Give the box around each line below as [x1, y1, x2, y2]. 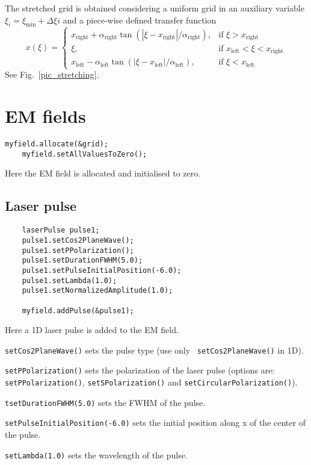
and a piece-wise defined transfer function [63, 13, 217, 26]
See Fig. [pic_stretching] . [5, 68, 99, 81]
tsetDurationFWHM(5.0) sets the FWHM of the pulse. [5, 396, 206, 408]
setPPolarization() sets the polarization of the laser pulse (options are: [5, 364, 275, 376]
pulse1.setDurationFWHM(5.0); [22, 256, 143, 265]
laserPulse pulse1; [22, 226, 100, 235]
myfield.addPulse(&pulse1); [22, 306, 134, 315]
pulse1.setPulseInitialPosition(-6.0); [22, 266, 182, 275]
